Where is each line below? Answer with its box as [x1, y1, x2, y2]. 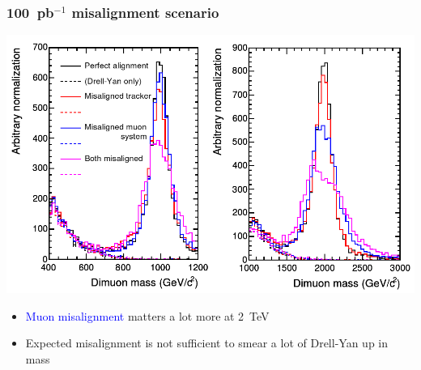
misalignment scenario [71, 2, 219, 22]
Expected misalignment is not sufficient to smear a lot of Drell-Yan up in [25, 334, 388, 351]
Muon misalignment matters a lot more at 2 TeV [25, 307, 270, 324]
